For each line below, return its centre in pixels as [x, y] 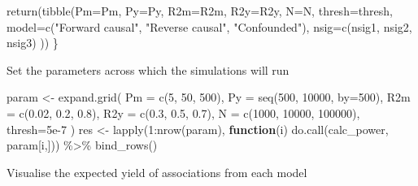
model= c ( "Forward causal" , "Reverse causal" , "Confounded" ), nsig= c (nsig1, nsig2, [209, 26]
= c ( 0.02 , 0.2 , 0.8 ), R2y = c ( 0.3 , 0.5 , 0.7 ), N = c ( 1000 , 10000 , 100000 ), [183, 112]
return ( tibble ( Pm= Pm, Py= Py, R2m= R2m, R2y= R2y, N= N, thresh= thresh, [200, 11]
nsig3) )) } [33, 43]
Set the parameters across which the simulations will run [148, 69]
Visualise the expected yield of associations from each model [157, 172]
